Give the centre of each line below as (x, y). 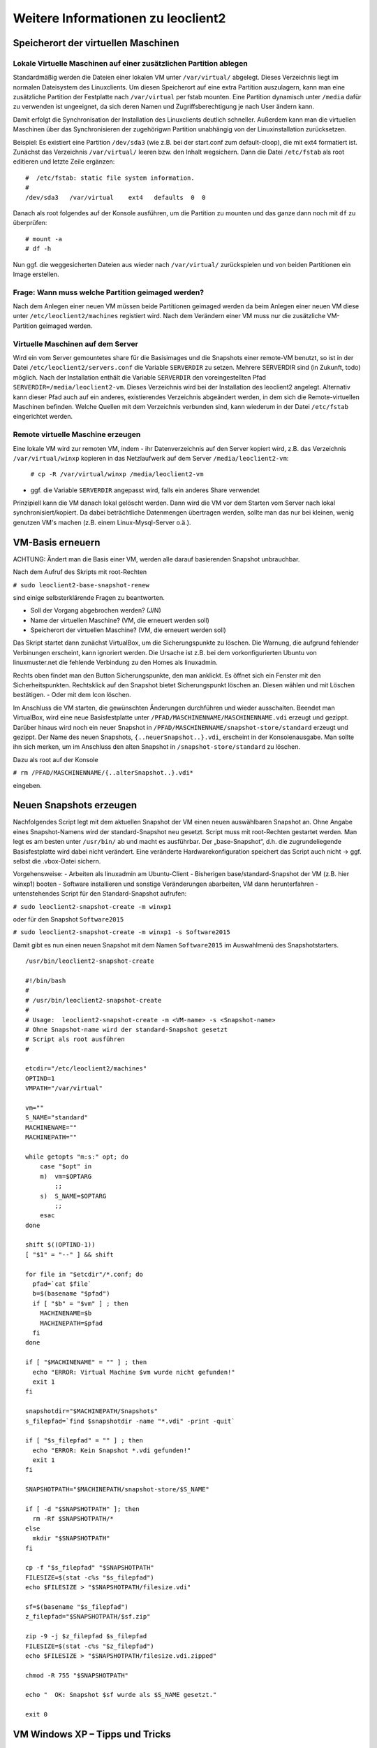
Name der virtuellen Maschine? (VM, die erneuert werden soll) (120, 620)
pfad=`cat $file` (62, 1284)
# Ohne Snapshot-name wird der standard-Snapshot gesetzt (127, 1029)
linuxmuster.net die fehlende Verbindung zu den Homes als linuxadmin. (115, 662)
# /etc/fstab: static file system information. (110, 178)
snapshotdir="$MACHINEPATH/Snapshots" (92, 1411)
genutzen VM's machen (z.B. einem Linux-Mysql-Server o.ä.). (102, 522)
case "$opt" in (66, 1167)
